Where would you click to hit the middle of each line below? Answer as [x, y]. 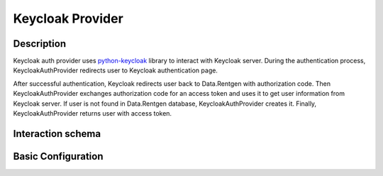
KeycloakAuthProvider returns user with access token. [93, 114]
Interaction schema [57, 134]
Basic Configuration [58, 156]
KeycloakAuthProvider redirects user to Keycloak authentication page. [115, 70]
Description [40, 44]
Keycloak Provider [68, 18]
